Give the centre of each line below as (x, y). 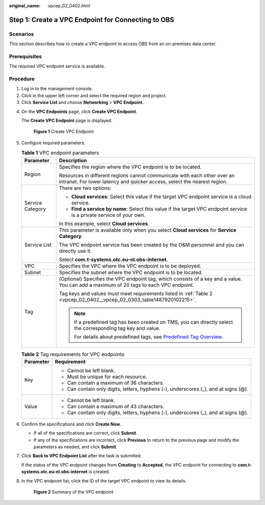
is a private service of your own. (108, 215)
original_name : (25, 6)
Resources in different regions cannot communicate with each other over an (147, 175)
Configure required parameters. (53, 143)
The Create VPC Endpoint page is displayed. (67, 120)
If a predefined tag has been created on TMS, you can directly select (153, 322)
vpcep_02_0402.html (69, 6)
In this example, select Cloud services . (104, 223)
